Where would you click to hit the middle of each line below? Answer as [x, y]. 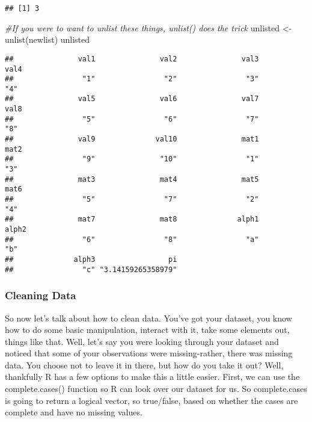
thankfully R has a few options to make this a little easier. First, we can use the [152, 377]
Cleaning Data [41, 295]
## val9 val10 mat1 [132, 139]
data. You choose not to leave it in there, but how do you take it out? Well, [144, 365]
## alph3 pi [91, 259]
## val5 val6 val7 [132, 99]
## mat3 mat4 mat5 [132, 179]
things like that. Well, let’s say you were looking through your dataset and [142, 341]
